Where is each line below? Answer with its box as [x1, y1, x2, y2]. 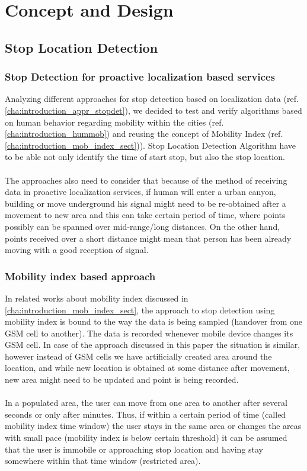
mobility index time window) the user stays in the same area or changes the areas [5, 419, 302, 432]
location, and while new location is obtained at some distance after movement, [5, 361, 290, 374]
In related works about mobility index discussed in [5, 291, 188, 304]
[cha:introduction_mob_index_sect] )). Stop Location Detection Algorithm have [5, 139, 296, 151]
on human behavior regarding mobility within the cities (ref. [5, 116, 224, 128]
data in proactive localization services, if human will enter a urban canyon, [5, 185, 276, 198]
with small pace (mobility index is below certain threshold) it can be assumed [5, 431, 287, 444]
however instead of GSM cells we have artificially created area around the [5, 350, 272, 362]
